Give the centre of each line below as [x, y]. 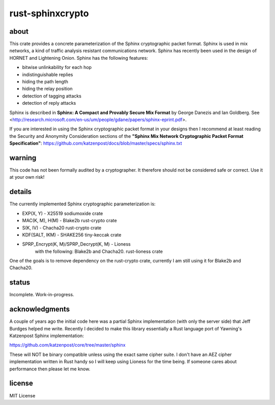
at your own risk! [27, 177]
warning [23, 158]
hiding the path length [45, 82]
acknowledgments [39, 309]
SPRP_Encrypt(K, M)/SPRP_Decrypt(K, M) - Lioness [76, 244]
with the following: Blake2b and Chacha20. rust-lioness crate [99, 251]
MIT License [22, 395]
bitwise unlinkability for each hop [57, 67]
